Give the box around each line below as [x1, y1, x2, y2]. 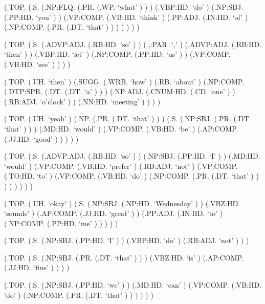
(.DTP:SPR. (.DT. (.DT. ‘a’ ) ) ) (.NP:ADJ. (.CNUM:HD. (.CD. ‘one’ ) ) [4, 86, 235, 97]
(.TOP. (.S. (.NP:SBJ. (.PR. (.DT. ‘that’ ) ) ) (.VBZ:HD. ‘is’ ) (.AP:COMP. [4, 252, 244, 263]
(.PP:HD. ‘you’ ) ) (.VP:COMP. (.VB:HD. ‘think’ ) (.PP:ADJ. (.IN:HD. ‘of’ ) [4, 11, 248, 22]
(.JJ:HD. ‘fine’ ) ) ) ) [4, 262, 70, 273]
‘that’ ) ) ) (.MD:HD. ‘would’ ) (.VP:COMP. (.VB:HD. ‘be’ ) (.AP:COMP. [4, 123, 238, 134]
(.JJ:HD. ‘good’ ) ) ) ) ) [4, 133, 79, 144]
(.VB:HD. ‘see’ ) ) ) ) [4, 58, 71, 69]
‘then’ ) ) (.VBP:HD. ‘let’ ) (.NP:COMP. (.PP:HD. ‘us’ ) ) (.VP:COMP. [4, 49, 231, 59]
